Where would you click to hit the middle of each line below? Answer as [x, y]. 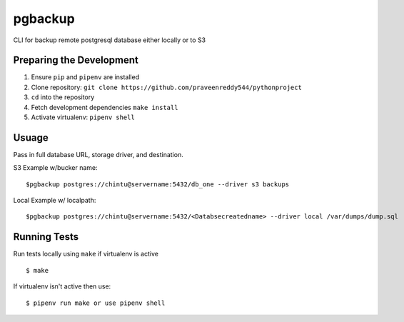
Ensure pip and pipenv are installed [85, 77]
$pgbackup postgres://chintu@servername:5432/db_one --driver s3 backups [158, 184]
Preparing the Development [76, 60]
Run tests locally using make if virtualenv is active [86, 254]
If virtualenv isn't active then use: [62, 286]
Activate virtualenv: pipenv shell [83, 117]
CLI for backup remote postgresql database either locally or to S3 [110, 40]
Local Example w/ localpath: [55, 201]
